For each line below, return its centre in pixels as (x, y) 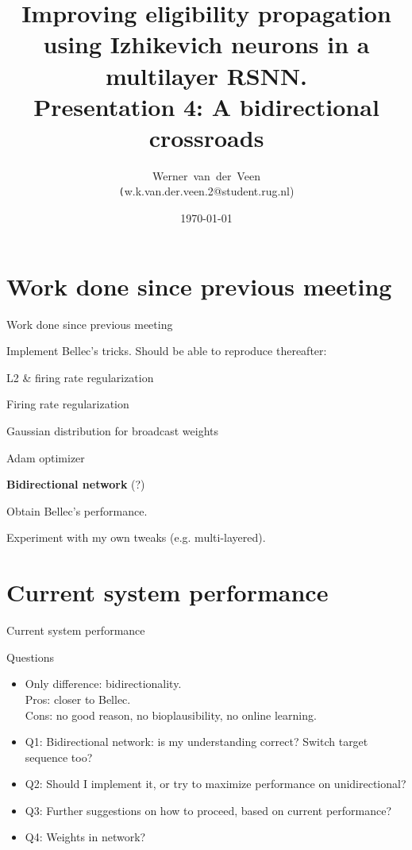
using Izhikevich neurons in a (206, 44)
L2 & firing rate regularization (80, 377)
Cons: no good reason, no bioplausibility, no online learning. (171, 715)
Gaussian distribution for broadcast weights (113, 431)
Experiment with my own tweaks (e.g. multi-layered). (136, 537)
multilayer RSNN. (206, 75)
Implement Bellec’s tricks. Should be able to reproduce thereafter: (167, 351)
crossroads (206, 137)
